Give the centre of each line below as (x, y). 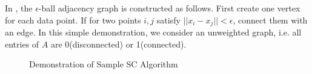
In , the (19, 8)
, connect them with (270, 20)
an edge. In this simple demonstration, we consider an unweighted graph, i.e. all (153, 32)
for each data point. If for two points (73, 20)
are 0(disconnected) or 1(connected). (118, 44)
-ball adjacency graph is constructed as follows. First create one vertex (169, 8)
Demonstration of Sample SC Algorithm (104, 64)
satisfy (168, 20)
